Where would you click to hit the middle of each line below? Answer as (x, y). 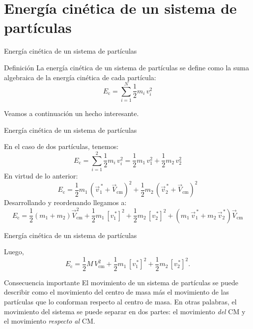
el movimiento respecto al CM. (50, 321)
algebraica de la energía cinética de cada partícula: (80, 77)
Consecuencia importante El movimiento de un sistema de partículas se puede (121, 282)
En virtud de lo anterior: (41, 176)
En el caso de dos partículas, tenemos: (61, 146)
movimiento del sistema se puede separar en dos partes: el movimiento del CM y (125, 311)
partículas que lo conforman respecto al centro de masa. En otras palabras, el (120, 301)
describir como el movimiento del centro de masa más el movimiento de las (117, 292)
